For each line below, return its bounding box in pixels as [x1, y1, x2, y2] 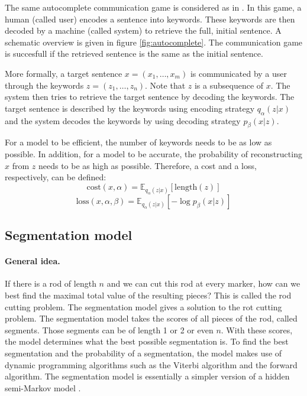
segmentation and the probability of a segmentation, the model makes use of [5, 347, 282, 359]
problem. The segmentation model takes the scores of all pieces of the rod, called [5, 312, 298, 324]
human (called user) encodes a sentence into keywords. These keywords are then [5, 12, 295, 25]
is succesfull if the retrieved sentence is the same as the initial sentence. [5, 47, 263, 60]
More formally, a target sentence [5, 67, 122, 79]
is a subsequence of [194, 79, 264, 91]
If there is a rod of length [5, 277, 96, 290]
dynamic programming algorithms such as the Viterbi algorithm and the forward [5, 358, 298, 371]
